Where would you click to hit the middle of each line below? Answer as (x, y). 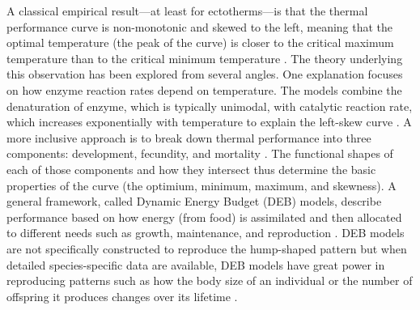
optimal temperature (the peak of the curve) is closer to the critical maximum (200, 42)
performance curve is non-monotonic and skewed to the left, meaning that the (200, 26)
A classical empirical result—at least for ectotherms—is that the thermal (187, 11)
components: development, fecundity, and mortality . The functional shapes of (200, 153)
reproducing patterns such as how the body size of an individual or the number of (210, 280)
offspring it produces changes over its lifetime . (122, 296)
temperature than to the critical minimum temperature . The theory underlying (205, 58)
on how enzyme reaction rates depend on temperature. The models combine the (204, 89)
